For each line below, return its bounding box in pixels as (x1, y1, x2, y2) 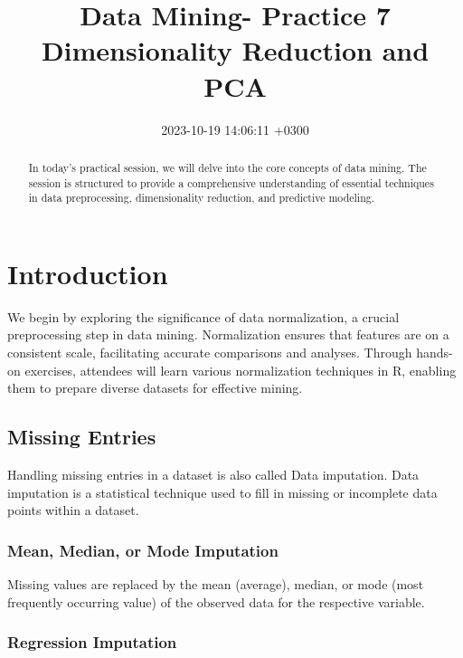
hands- (416, 342, 453, 361)
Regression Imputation (7, 631, 177, 653)
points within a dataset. (7, 501, 139, 520)
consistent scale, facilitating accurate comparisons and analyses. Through (7, 342, 412, 361)
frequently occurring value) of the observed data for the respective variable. (7, 592, 425, 611)
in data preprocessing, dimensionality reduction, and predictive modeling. (28, 190, 374, 205)
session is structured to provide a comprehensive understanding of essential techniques (28, 175, 434, 190)
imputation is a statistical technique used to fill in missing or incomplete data (7, 482, 438, 501)
